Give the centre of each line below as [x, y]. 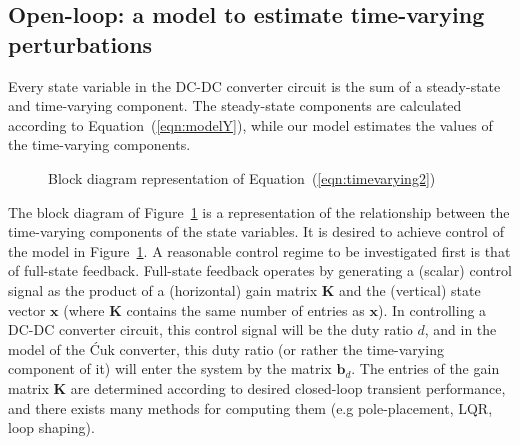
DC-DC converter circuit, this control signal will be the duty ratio [210, 329]
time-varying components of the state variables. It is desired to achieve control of [256, 231]
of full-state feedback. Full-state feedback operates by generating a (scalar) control [260, 270]
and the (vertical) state [410, 289]
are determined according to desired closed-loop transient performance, [288, 387]
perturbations [80, 43]
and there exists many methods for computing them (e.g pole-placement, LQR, [250, 407]
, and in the [460, 329]
